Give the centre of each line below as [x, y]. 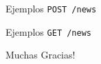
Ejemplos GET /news [48, 31]
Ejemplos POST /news [51, 8]
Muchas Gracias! [41, 55]
